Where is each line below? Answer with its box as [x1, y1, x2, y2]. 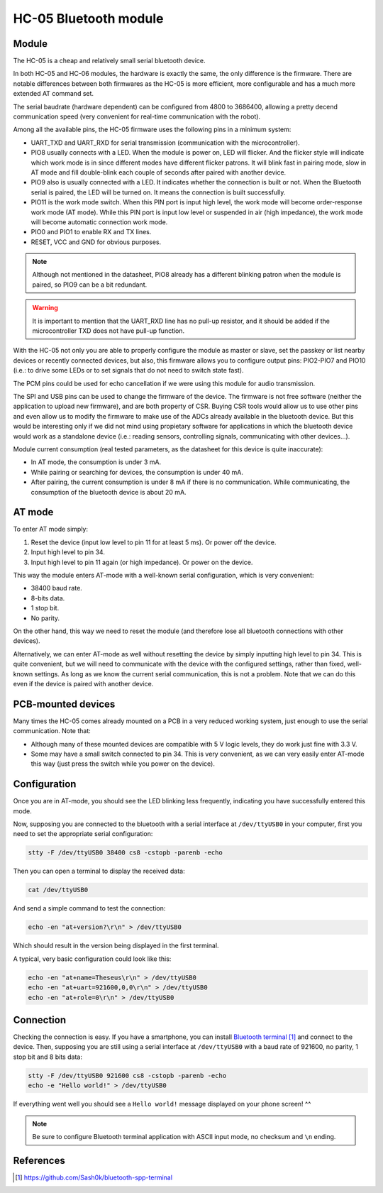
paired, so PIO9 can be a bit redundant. [32, 280, 148, 289]
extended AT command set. [13, 89, 94, 98]
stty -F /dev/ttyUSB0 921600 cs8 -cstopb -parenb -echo [28, 1072, 227, 1079]
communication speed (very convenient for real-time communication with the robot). [13, 112, 261, 121]
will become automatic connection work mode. [30, 217, 168, 226]
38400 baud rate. [30, 584, 83, 593]
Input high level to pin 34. [30, 548, 106, 556]
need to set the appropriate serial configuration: [13, 830, 153, 838]
